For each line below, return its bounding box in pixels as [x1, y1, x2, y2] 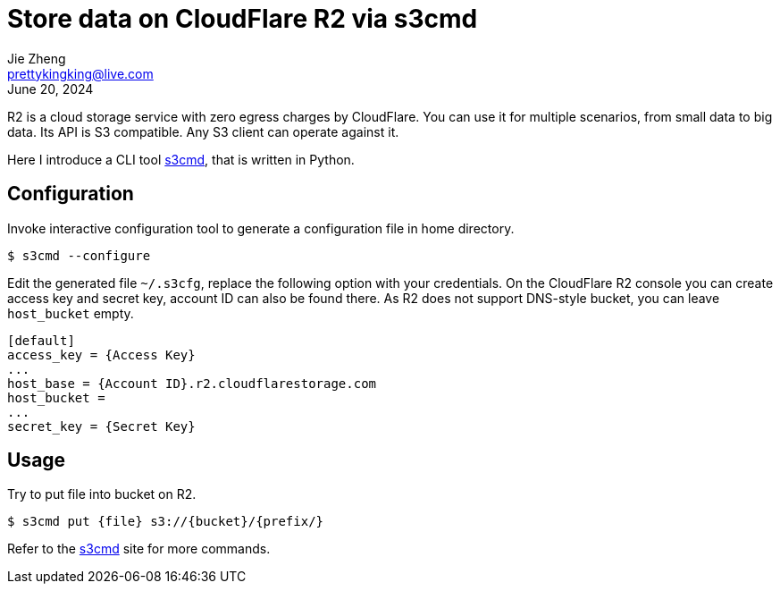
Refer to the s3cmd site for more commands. [7, 541, 271, 557]
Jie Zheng [7, 50, 66, 66]
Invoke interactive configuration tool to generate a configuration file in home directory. [7, 220, 515, 236]
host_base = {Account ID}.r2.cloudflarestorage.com [7, 376, 377, 391]
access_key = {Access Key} [7, 347, 196, 362]
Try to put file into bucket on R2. [7, 486, 197, 502]
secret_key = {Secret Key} [7, 418, 196, 434]
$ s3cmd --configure [7, 248, 151, 263]
